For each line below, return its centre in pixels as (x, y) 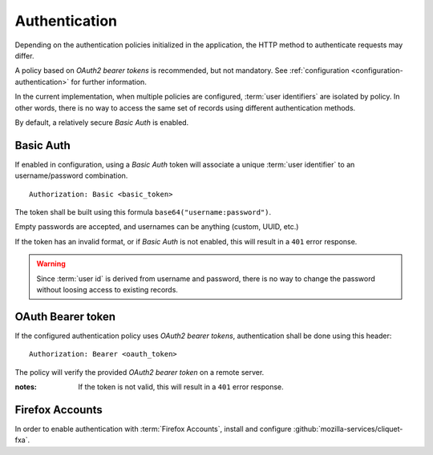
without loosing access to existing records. (107, 289)
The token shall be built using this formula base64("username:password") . (143, 211)
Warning (51, 264)
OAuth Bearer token (65, 316)
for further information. (109, 82)
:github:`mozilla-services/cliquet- (348, 429)
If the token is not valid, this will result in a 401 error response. (181, 387)
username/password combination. (71, 175)
